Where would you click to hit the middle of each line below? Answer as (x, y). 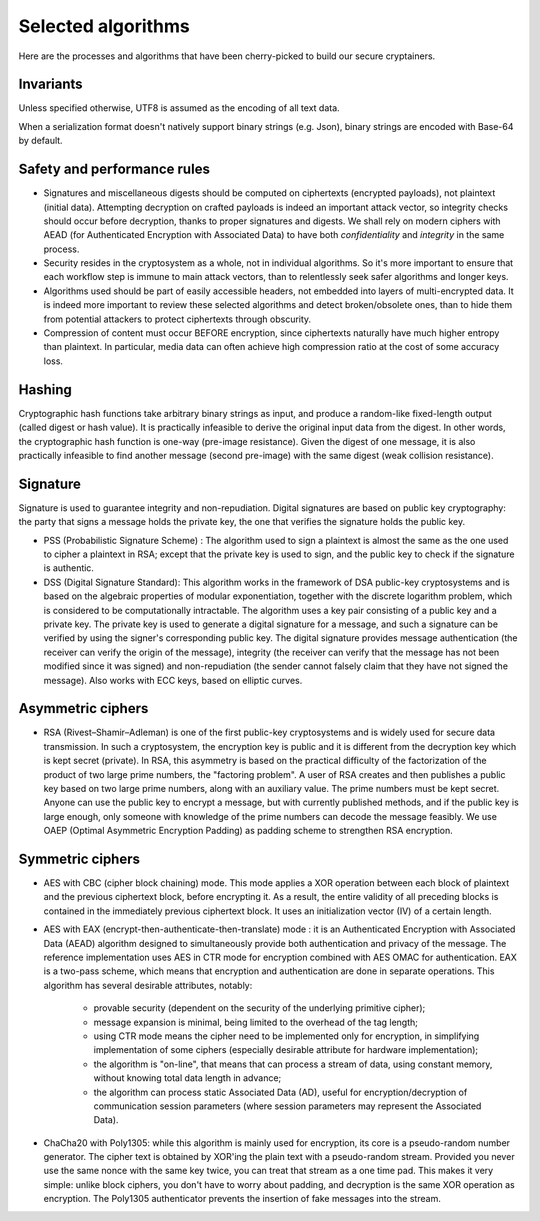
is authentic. (69, 568)
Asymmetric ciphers (83, 708)
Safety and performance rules (114, 169)
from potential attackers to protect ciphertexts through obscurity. (177, 319)
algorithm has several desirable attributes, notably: (148, 985)
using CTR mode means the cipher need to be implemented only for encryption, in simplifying (286, 1036)
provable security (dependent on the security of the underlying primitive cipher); (259, 1008)
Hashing (45, 389)
